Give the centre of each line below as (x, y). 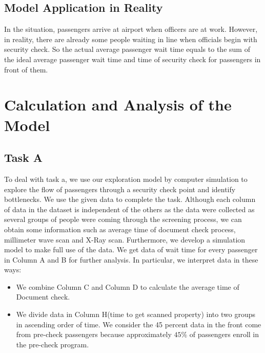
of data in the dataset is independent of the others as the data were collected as (129, 209)
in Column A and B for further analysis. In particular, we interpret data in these (131, 259)
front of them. (26, 69)
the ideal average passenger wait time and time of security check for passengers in (132, 59)
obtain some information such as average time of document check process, (120, 229)
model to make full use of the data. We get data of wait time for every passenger (131, 249)
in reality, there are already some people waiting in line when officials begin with (131, 39)
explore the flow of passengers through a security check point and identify (120, 189)
